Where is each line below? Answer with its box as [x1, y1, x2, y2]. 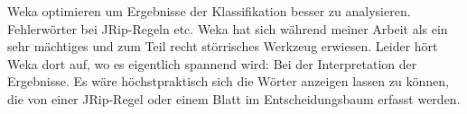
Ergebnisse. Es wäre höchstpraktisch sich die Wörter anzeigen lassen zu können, [7, 72, 449, 91]
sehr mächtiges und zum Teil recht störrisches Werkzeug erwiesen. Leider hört [7, 37, 438, 56]
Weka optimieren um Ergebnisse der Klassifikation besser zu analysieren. [7, 2, 411, 20]
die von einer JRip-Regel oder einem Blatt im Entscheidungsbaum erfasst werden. [7, 89, 461, 108]
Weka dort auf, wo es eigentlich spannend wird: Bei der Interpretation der [7, 54, 417, 73]
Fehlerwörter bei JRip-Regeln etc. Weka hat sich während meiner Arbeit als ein [7, 19, 448, 38]
